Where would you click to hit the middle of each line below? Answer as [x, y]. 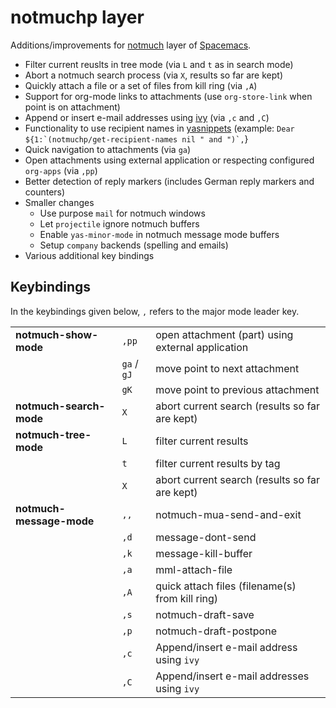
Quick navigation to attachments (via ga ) [108, 149]
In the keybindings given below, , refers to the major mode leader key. [155, 311]
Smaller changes [59, 202]
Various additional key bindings [89, 255]
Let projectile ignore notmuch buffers [119, 223]
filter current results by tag [218, 463]
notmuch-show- [57, 334]
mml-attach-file [194, 569]
